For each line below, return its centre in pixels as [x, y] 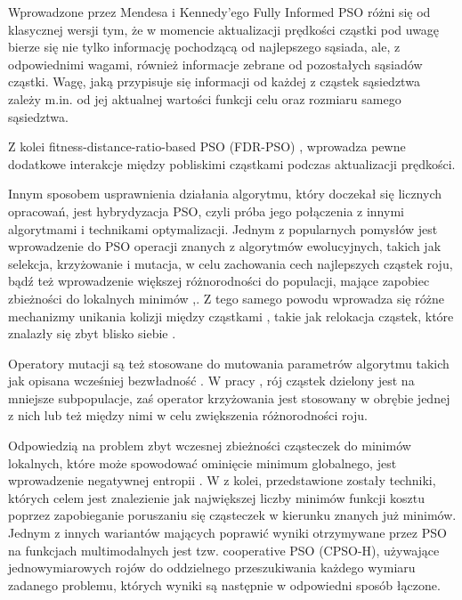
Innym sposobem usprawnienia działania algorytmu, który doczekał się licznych [225, 194]
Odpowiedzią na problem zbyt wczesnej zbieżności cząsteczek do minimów [210, 446]
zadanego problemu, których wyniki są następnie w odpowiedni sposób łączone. [224, 584]
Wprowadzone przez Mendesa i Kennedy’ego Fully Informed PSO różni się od [219, 12]
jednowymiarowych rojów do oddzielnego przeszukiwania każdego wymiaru [212, 568]
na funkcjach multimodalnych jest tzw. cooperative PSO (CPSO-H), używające [224, 550]
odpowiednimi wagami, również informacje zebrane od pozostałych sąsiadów [215, 64]
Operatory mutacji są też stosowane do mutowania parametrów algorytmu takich [229, 363]
